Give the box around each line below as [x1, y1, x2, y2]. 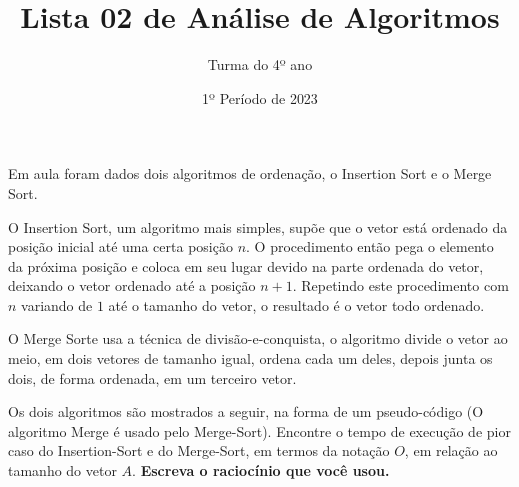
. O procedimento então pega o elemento [246, 236, 494, 257]
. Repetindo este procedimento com [292, 275, 509, 296]
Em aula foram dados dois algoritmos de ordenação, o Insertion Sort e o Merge [8, 163, 492, 184]
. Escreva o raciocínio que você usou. [132, 460, 390, 481]
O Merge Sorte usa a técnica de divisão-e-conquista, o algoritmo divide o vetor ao [8, 328, 508, 349]
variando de [21, 294, 93, 315]
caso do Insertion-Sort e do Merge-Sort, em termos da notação [8, 440, 390, 461]
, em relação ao [404, 440, 498, 461]
